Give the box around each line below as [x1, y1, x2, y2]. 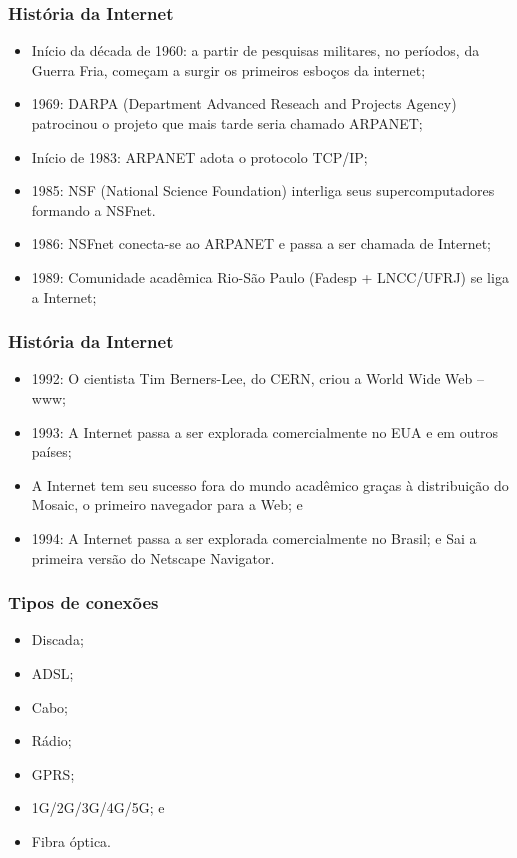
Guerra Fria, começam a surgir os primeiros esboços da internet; [31, 59, 426, 80]
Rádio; [31, 730, 72, 751]
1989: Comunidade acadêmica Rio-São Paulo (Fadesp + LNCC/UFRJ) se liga [31, 266, 509, 287]
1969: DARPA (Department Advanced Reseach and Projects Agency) [31, 93, 457, 114]
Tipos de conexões [8, 590, 159, 615]
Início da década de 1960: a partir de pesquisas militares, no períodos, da [31, 40, 480, 61]
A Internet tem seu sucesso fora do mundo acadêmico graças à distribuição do [31, 474, 509, 495]
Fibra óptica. [31, 830, 111, 851]
